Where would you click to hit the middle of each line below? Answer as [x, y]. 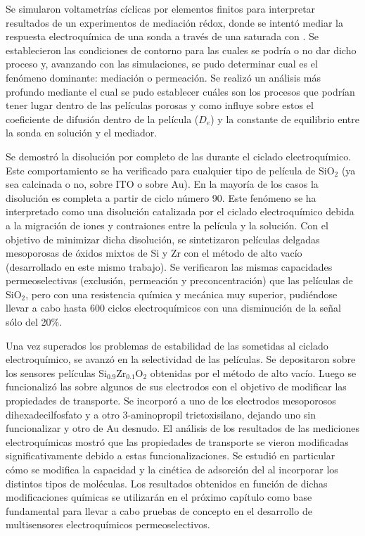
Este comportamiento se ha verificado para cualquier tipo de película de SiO [170, 170]
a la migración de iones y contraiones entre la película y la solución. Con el [167, 225]
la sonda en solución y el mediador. [82, 133]
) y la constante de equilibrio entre [285, 119]
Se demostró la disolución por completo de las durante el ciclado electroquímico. [179, 156]
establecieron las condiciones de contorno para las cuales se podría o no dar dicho [181, 50]
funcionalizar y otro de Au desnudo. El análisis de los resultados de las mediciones [182, 428]
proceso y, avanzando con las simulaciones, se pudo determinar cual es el [162, 64]
